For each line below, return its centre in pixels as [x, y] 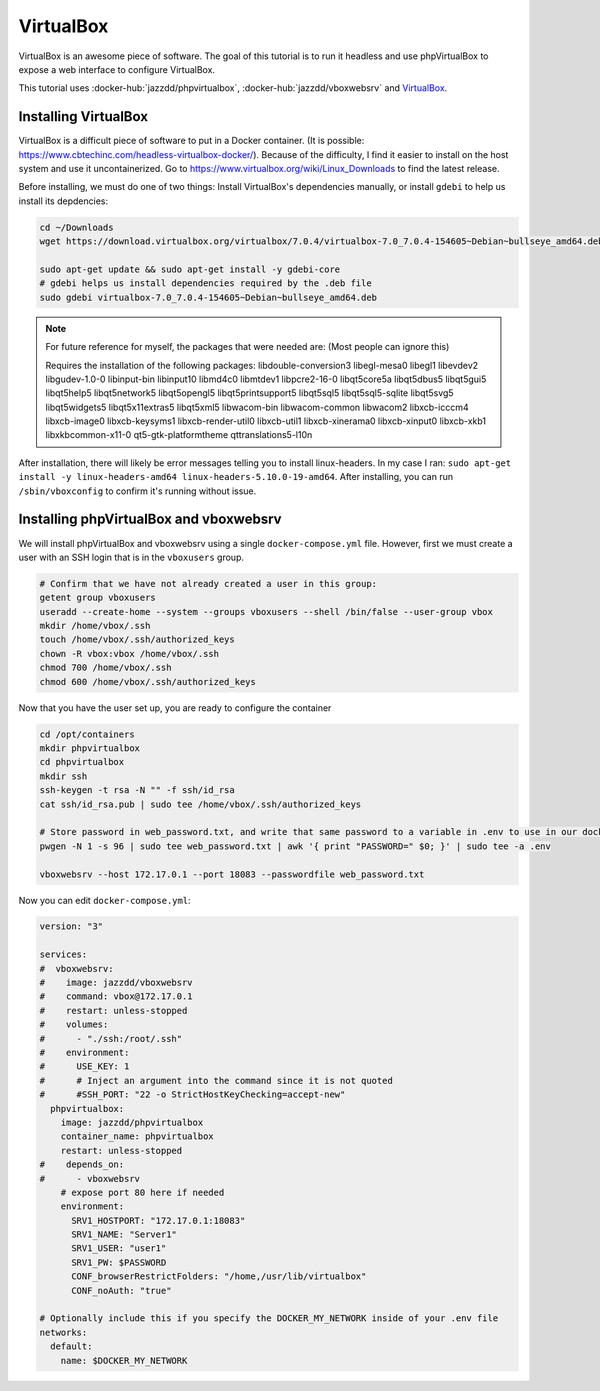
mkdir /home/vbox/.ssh [95, 626]
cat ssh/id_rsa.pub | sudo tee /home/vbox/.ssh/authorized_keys [200, 804]
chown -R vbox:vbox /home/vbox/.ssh [129, 653]
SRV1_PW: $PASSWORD [119, 1262]
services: [63, 954]
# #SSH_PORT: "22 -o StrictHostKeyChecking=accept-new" [192, 1094]
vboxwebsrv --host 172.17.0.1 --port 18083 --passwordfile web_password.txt [232, 874]
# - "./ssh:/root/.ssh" [111, 1038]
